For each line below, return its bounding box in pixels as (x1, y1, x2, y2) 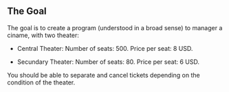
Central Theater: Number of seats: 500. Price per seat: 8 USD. (17, 44, 193, 52)
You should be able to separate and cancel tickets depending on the (7, 71, 201, 79)
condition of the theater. (7, 78, 76, 87)
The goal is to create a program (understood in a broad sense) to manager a (7, 23, 223, 32)
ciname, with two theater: (7, 31, 79, 39)
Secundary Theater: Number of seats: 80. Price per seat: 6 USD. (17, 58, 199, 66)
